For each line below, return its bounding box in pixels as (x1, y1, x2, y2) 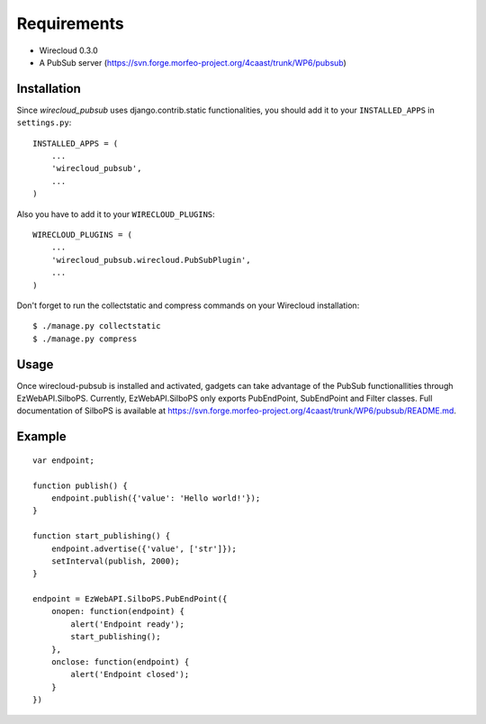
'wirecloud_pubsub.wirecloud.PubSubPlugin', (50, 255, 251, 265)
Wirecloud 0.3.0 (39, 45, 98, 56)
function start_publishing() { (32, 531, 171, 541)
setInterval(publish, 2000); (50, 556, 180, 566)
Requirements (16, 14, 125, 33)
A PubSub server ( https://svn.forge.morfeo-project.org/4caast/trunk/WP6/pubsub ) (39, 57, 346, 68)
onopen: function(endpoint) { (50, 606, 184, 617)
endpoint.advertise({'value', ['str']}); (50, 543, 238, 554)
